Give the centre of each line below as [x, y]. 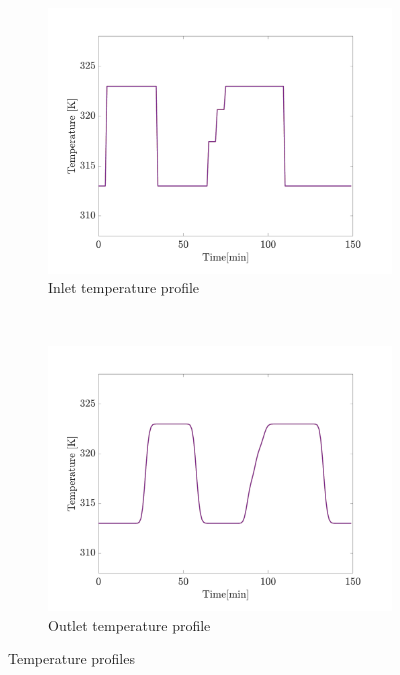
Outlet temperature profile [129, 624]
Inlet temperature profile [124, 287]
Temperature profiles [71, 658]
